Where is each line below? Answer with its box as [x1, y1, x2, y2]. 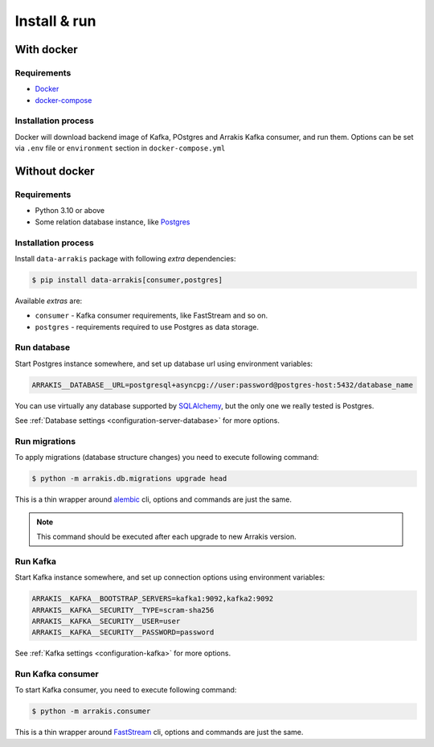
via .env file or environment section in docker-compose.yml [14, 143, 226, 153]
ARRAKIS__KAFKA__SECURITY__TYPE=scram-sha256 [31, 605, 215, 614]
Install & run [14, 12, 96, 30]
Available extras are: [14, 296, 83, 306]
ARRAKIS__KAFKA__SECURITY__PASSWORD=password [31, 628, 215, 637]
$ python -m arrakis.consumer [31, 707, 151, 716]
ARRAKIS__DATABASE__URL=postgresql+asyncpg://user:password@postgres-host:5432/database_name [31, 380, 414, 389]
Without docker [14, 165, 96, 179]
